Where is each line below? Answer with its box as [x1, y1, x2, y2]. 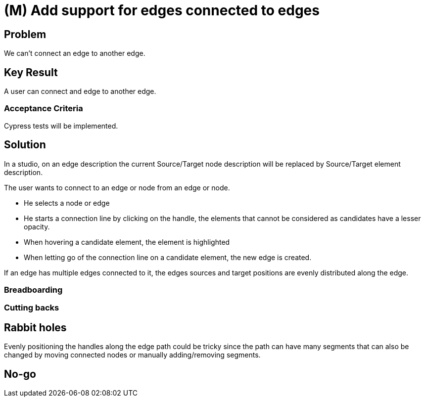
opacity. [24, 222, 50, 231]
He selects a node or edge [24, 198, 110, 207]
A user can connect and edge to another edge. [4, 87, 156, 96]
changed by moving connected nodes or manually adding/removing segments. [4, 351, 261, 359]
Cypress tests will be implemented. [4, 121, 118, 130]
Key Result [4, 66, 58, 79]
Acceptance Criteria [4, 103, 83, 114]
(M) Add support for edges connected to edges [4, 2, 320, 19]
